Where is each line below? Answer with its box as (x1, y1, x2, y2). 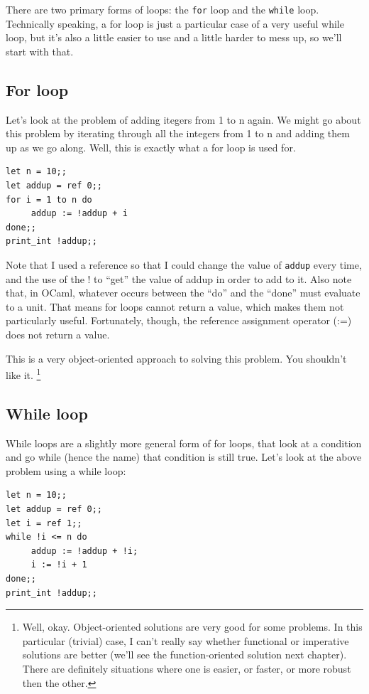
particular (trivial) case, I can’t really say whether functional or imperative (22, 633, 349, 648)
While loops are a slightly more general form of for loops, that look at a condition (6, 435, 362, 450)
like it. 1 (6, 365, 41, 382)
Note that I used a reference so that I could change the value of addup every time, (6, 257, 362, 272)
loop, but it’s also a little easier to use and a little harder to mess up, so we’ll (6, 30, 342, 45)
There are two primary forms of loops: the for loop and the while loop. (6, 2, 319, 16)
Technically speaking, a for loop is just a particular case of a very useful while (6, 16, 344, 31)
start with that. (6, 43, 74, 58)
